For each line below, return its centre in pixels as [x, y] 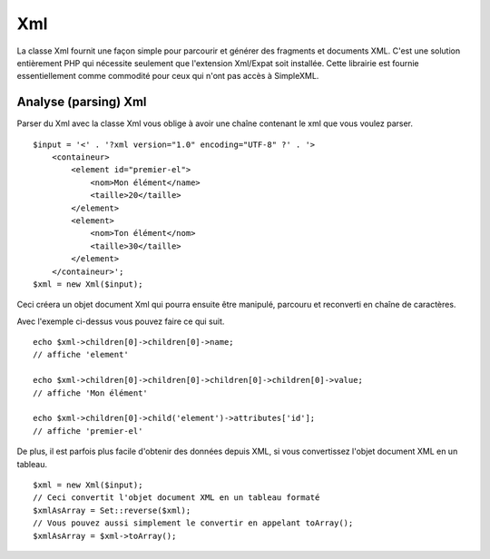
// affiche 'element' [81, 355]
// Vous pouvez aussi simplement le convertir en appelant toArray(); [193, 523]
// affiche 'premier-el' [88, 431]
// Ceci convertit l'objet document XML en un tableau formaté [176, 498]
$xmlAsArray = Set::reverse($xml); [112, 510]
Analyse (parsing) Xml [82, 102]
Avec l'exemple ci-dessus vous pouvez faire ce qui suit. [121, 321]
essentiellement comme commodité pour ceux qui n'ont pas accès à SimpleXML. [168, 76]
